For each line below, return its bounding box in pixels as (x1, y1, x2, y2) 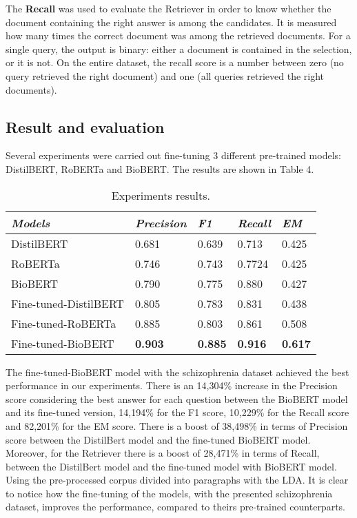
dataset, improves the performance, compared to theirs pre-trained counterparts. (6, 499, 345, 514)
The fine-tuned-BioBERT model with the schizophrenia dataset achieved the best (6, 364, 349, 379)
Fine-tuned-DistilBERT (11, 295, 124, 311)
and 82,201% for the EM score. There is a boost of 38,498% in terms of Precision (6, 418, 348, 433)
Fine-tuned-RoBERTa (11, 315, 116, 331)
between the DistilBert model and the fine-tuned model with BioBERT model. (6, 459, 337, 473)
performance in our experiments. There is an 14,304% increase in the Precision (6, 378, 338, 393)
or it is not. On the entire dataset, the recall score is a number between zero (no (6, 55, 344, 70)
